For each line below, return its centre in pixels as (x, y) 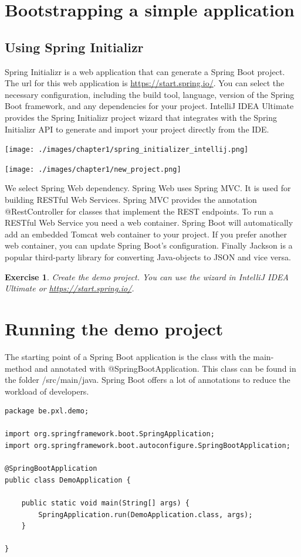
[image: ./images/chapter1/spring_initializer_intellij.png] (127, 150)
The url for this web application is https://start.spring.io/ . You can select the (145, 83)
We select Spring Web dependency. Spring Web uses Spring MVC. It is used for (148, 188)
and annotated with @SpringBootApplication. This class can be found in (165, 368)
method (18, 368)
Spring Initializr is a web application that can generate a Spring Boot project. (145, 71)
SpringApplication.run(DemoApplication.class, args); (146, 514)
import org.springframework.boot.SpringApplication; (110, 434)
